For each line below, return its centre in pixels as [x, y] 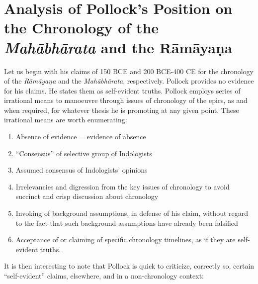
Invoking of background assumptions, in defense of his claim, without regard [132, 213]
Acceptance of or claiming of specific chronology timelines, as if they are [126, 239]
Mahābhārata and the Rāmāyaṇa [118, 47]
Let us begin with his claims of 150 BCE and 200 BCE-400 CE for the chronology [129, 71]
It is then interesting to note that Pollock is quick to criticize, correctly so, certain [129, 266]
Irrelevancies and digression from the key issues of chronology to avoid [123, 186]
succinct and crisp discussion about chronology [87, 196]
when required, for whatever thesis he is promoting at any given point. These [122, 110]
